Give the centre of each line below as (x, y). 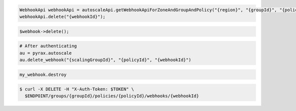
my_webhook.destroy (43, 74)
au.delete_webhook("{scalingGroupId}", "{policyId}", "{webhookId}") (105, 60)
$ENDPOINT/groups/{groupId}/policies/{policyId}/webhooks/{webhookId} (112, 96)
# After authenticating (48, 46)
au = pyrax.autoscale (46, 53)
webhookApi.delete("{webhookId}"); (62, 17)
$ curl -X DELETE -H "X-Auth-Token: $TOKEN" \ (77, 89)
